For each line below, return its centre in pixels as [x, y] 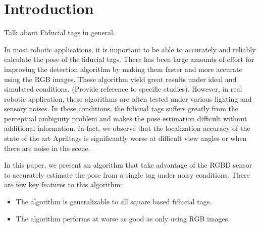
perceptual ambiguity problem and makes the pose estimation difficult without [126, 118]
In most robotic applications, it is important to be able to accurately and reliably [130, 49]
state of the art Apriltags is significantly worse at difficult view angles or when [125, 138]
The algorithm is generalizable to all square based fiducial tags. [114, 202]
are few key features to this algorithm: [63, 184]
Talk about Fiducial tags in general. [60, 32]
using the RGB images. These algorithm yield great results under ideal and [120, 79]
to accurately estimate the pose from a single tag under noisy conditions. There [127, 174]
